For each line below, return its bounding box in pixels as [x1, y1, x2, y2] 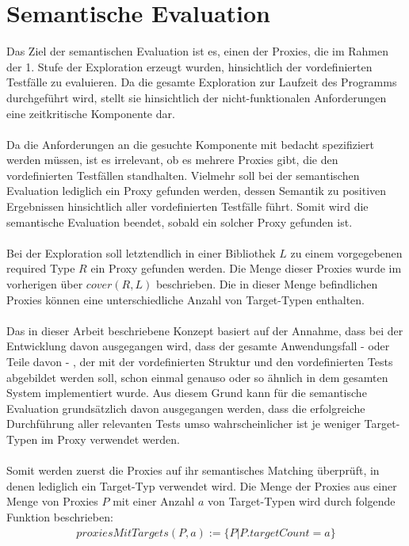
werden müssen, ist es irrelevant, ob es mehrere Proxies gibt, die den [6, 151, 338, 168]
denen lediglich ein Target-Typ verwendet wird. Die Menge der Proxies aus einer [6, 477, 397, 494]
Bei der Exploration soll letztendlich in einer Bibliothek [6, 244, 276, 261]
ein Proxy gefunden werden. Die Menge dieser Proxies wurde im [90, 260, 402, 277]
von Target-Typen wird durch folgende [207, 493, 396, 510]
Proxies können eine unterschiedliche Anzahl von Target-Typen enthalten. [6, 291, 365, 307]
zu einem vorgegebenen [290, 244, 403, 261]
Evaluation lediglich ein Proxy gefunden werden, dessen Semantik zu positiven [6, 182, 387, 199]
